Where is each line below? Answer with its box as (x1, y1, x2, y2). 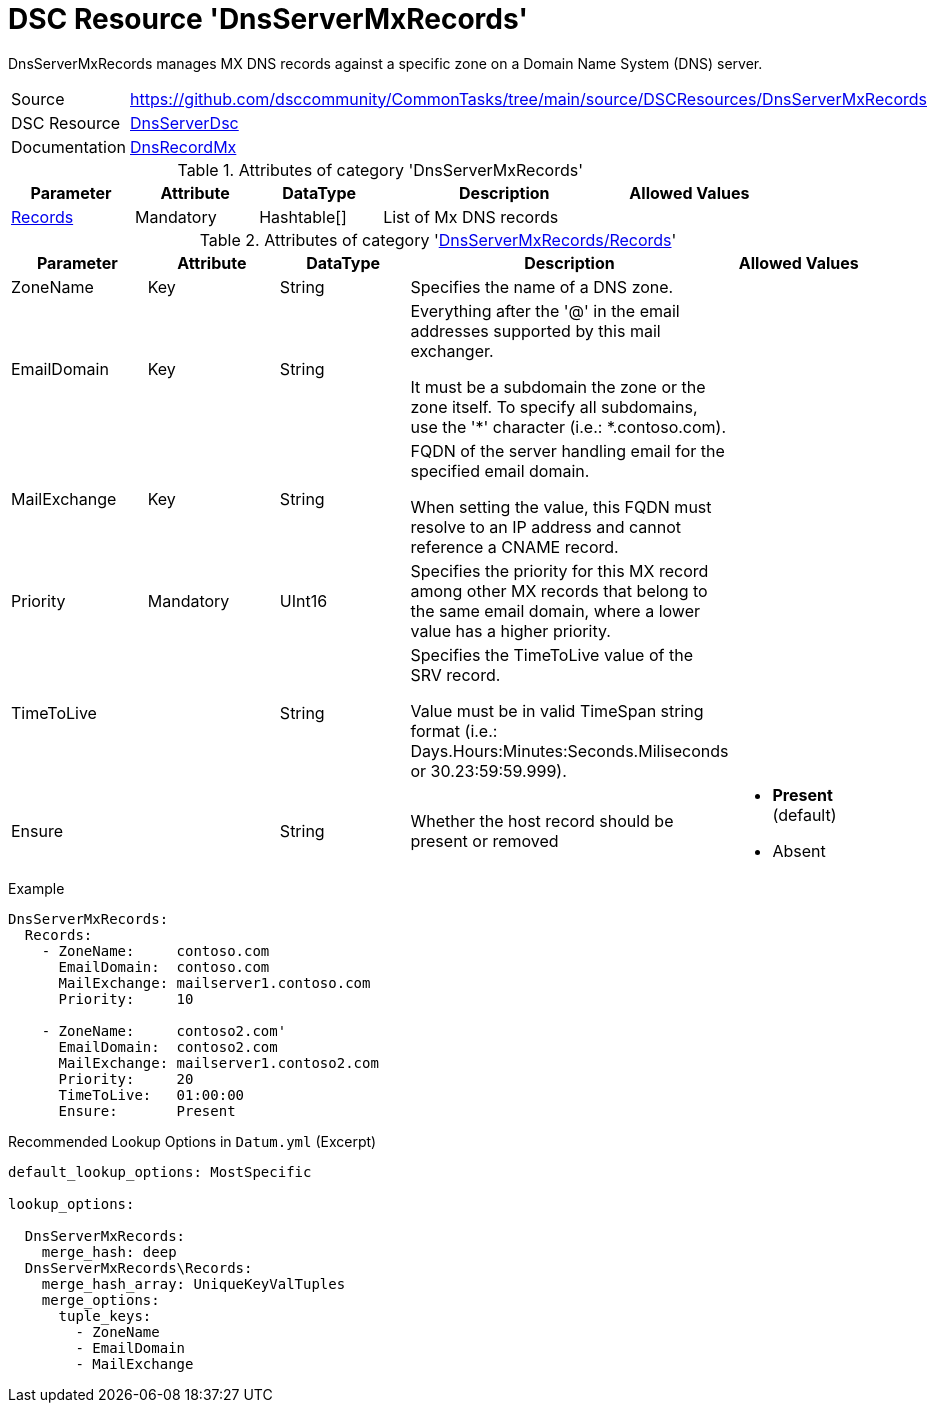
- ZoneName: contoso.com (41, 942, 270, 959)
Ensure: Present (58, 1102, 236, 1119)
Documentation (11, 136, 126, 157)
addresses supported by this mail (410, 320, 661, 341)
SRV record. (410, 664, 501, 685)
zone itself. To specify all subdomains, (410, 396, 698, 417)
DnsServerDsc (130, 112, 239, 133)
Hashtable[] (259, 206, 347, 227)
